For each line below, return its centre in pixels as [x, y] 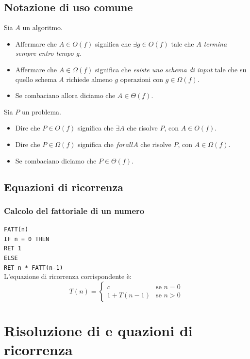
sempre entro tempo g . [48, 53]
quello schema [36, 79]
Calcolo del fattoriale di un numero [74, 210]
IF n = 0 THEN [27, 239]
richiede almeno [89, 79]
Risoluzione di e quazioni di [98, 331]
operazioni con [142, 79]
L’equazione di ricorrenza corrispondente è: [68, 276]
